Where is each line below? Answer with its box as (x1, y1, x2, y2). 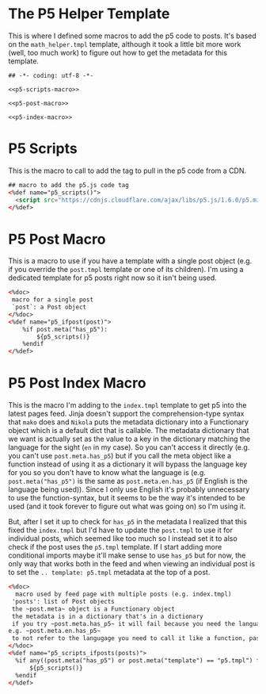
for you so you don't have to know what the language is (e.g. (8, 468, 206, 477)
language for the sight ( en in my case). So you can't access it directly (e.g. (8, 443, 250, 452)
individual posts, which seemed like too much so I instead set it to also (8, 534, 237, 543)
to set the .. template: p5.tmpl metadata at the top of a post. (8, 568, 211, 577)
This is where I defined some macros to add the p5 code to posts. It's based (8, 31, 257, 40)
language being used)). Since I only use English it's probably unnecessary (8, 485, 250, 494)
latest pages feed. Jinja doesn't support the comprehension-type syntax (8, 409, 245, 419)
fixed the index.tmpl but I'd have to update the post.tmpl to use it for (8, 525, 234, 535)
